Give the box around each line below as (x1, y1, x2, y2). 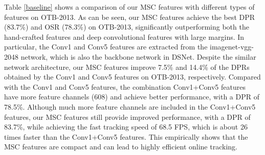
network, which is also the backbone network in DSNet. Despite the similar (20, 51, 256, 62)
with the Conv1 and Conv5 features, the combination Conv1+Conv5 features (4, 81, 246, 92)
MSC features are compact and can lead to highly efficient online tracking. (4, 141, 237, 152)
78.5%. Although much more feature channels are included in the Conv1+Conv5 (4, 101, 256, 112)
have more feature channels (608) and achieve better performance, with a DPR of (4, 91, 259, 102)
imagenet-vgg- (210, 41, 254, 52)
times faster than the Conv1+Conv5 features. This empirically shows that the (4, 131, 248, 142)
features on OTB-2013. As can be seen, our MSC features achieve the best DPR (4, 11, 255, 22)
